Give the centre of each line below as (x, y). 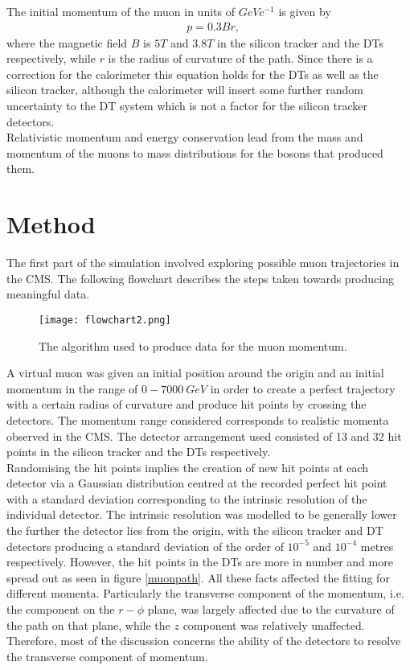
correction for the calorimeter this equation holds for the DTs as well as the (193, 74)
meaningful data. (48, 294)
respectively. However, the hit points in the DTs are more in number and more (200, 562)
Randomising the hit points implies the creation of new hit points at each (188, 467)
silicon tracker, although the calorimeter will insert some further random (185, 90)
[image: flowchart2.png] (105, 320)
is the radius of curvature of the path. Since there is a (240, 58)
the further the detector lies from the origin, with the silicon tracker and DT (195, 530)
